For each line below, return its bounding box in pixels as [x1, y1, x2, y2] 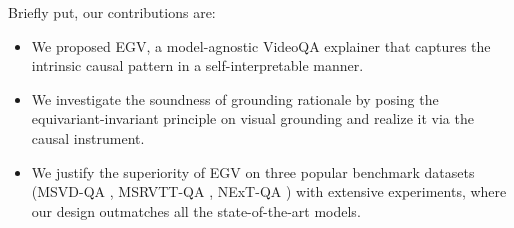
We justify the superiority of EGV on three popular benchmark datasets [31, 161, 475, 182]
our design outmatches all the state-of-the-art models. [31, 200, 361, 221]
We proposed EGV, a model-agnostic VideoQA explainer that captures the [31, 35, 491, 56]
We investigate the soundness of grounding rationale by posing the [31, 88, 439, 109]
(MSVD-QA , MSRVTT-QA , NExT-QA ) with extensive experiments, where [31, 181, 507, 202]
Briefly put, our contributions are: [8, 2, 216, 22]
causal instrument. [31, 127, 145, 148]
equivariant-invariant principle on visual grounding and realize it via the [31, 108, 474, 129]
